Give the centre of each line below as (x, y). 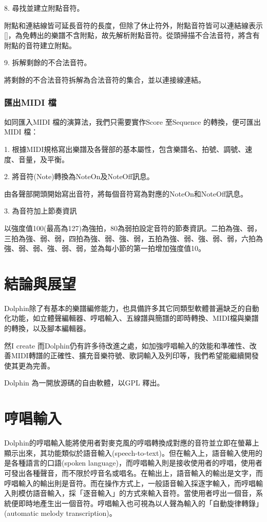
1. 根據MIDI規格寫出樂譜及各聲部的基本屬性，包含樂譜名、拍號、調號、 (125, 149)
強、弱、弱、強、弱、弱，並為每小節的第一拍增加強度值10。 (105, 248)
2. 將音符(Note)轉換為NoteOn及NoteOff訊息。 (79, 176)
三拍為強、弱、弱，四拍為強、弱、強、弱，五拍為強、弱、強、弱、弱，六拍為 (133, 238)
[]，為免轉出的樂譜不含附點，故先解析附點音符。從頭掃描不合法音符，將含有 (132, 35)
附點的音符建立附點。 (40, 45)
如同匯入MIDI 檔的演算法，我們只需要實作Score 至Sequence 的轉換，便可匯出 (132, 121)
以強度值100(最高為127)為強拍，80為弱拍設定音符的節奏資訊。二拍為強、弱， (133, 228)
